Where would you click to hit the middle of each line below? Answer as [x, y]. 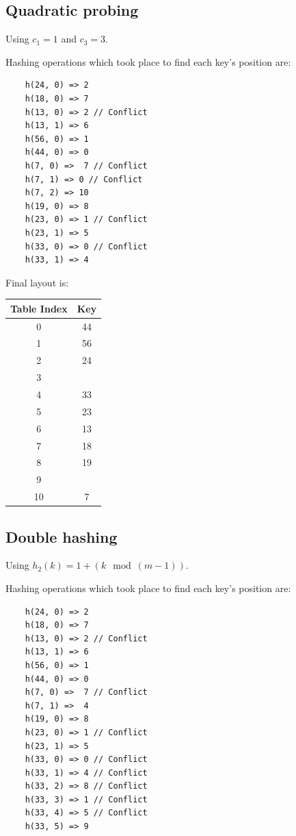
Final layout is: [37, 282]
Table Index [39, 308]
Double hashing [62, 536]
